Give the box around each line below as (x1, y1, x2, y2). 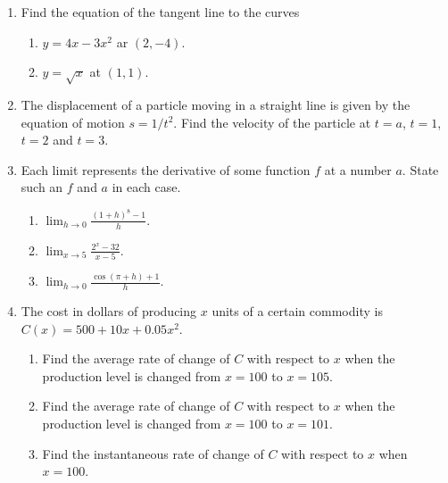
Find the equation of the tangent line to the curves (21, 3, 300, 21)
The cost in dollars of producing (21, 302, 197, 321)
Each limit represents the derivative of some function (21, 160, 311, 179)
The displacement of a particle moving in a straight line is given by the (21, 95, 411, 113)
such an (21, 178, 63, 196)
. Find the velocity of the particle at (173, 112, 371, 131)
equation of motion (21, 112, 125, 131)
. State (402, 160, 439, 179)
